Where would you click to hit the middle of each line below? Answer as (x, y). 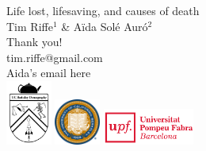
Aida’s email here (49, 73)
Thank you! (34, 42)
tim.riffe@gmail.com (55, 57)
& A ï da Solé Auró (105, 26)
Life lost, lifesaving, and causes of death (103, 10)
